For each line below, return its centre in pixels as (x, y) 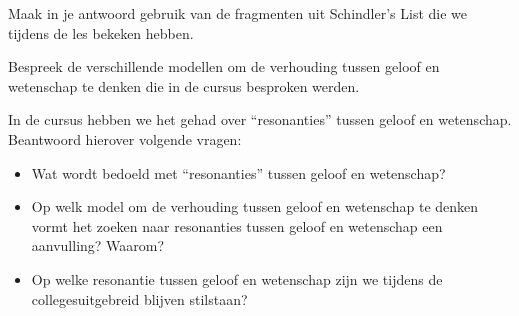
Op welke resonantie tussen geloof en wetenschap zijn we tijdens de (237, 278)
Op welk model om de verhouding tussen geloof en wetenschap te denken (255, 206)
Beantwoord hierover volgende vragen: (125, 138)
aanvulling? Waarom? (98, 245)
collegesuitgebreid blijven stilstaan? (139, 298)
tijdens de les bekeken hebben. (101, 32)
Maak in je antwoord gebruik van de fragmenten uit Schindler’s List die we (238, 13)
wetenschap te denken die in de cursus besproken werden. (184, 85)
